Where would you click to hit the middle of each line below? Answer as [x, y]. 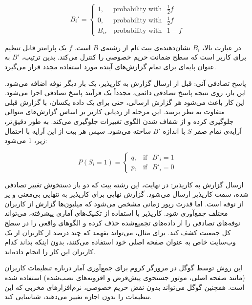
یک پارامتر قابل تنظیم [36, 47]
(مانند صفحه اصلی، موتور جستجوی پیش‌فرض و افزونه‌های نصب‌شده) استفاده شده [125, 277]
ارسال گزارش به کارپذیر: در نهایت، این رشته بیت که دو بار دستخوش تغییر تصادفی [124, 184]
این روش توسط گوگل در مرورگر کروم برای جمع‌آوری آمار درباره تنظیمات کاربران [124, 268]
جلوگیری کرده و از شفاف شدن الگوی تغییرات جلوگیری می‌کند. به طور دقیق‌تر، [119, 121]
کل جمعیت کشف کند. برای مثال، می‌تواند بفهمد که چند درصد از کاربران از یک [118, 232]
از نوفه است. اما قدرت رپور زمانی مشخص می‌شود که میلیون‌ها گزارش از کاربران [124, 203]
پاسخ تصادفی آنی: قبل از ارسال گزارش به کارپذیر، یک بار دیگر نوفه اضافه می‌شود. [125, 83]
